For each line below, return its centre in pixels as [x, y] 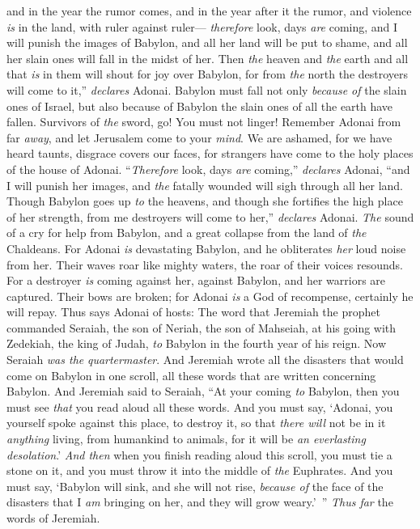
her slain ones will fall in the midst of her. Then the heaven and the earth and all [208, 58]
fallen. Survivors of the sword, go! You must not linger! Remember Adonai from [204, 122]
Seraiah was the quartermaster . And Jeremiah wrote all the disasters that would [205, 360]
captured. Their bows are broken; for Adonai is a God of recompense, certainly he [210, 296]
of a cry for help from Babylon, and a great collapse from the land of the [187, 233]
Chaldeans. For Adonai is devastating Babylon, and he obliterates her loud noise [206, 248]
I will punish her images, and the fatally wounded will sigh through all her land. [205, 185]
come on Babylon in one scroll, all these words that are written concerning [191, 375]
